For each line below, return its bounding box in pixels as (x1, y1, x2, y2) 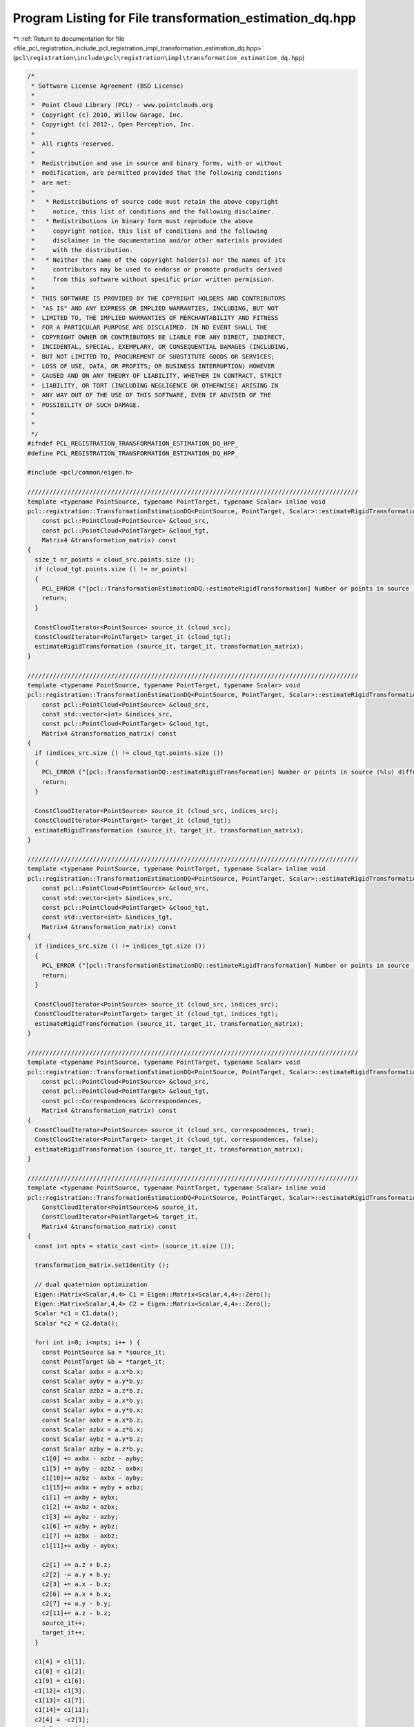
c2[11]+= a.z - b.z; (41, 1610, 112, 1617)
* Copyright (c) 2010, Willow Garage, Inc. (31, 111, 184, 119)
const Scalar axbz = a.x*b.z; (41, 1416, 144, 1424)
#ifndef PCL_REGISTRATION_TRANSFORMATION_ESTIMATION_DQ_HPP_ (27, 439, 239, 448)
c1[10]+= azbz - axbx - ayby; (41, 1473, 144, 1482)
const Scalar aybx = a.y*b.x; (41, 1406, 144, 1414)
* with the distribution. (31, 246, 134, 254)
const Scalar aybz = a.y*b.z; (41, 1435, 144, 1443)
